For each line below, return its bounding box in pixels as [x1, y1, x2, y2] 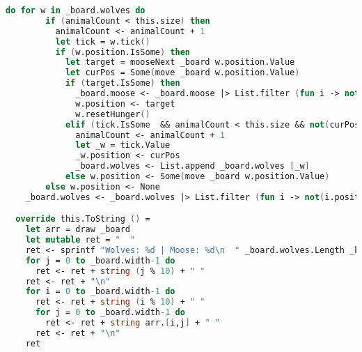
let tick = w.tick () [55, 36, 150, 47]
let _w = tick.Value [75, 140, 171, 151]
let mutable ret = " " [25, 235, 136, 245]
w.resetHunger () [75, 109, 150, 119]
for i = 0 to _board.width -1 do [25, 286, 175, 297]
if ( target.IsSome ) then [65, 78, 180, 89]
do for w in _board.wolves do [6, 6, 145, 15]
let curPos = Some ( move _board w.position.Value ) [65, 68, 300, 78]
